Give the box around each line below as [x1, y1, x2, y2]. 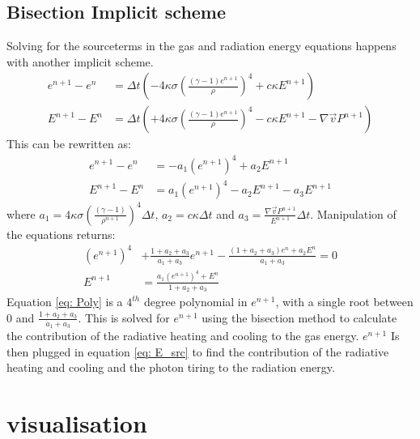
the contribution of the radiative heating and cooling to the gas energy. [6, 326, 359, 343]
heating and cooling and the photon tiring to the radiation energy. [6, 359, 335, 376]
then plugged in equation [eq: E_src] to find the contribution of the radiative [6, 343, 389, 360]
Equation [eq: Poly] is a [6, 293, 123, 310]
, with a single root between [275, 293, 414, 310]
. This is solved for [78, 309, 170, 326]
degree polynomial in [143, 293, 248, 310]
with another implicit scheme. [6, 53, 154, 70]
